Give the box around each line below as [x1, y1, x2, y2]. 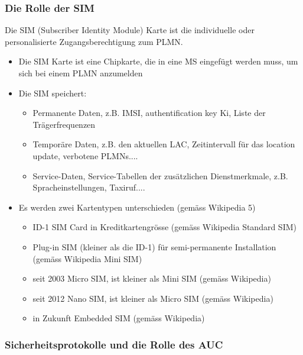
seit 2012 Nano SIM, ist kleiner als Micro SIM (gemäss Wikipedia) [32, 292, 273, 304]
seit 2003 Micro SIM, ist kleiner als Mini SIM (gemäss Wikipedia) [32, 272, 271, 285]
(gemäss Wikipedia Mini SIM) [32, 252, 142, 264]
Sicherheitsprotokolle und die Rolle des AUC [5, 337, 223, 351]
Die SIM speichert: [18, 86, 87, 99]
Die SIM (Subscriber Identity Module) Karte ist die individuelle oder [5, 24, 255, 36]
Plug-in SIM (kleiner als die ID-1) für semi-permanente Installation [32, 240, 276, 253]
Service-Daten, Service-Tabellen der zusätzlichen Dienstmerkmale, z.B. [32, 169, 288, 182]
